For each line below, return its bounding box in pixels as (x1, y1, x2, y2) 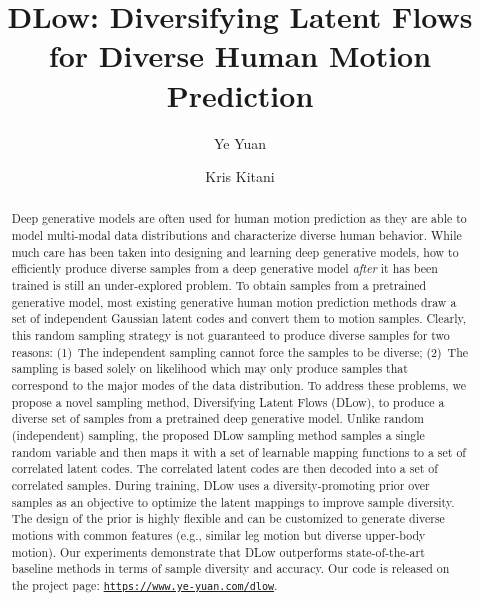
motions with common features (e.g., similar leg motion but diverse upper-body (11, 526, 426, 543)
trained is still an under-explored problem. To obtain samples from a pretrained (11, 277, 427, 294)
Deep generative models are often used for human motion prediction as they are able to (11, 210, 467, 227)
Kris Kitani (205, 166, 275, 187)
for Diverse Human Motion (48, 35, 432, 76)
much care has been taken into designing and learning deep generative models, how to (11, 243, 459, 260)
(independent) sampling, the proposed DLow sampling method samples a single (11, 427, 425, 444)
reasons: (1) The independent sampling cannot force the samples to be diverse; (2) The (11, 343, 469, 360)
